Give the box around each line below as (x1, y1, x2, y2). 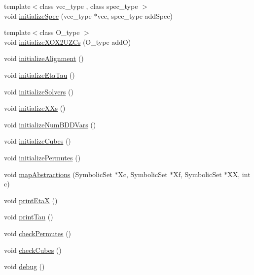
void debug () (4, 261, 45, 272)
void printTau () (4, 212, 53, 222)
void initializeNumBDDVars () (4, 119, 96, 129)
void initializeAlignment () (4, 53, 84, 63)
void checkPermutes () (4, 228, 72, 238)
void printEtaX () (4, 195, 58, 205)
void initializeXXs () (4, 103, 66, 113)
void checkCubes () (4, 244, 62, 255)
